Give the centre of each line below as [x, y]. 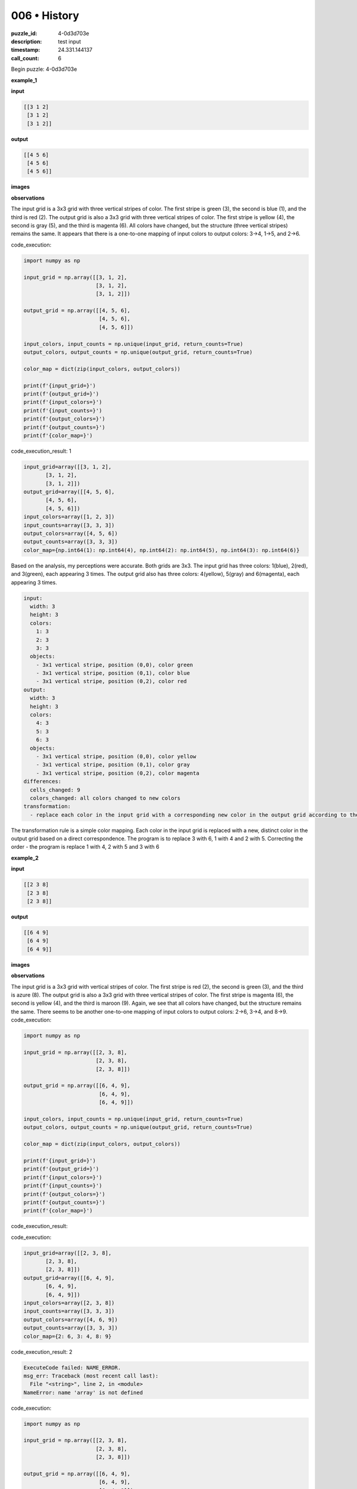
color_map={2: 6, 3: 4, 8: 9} [68, 1336]
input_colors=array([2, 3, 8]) [69, 1303]
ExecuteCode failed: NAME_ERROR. [72, 1367]
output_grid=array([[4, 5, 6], [69, 492]
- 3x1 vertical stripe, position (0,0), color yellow [116, 756]
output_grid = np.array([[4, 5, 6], [77, 311]
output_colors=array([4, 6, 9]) [71, 1320]
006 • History [45, 15]
